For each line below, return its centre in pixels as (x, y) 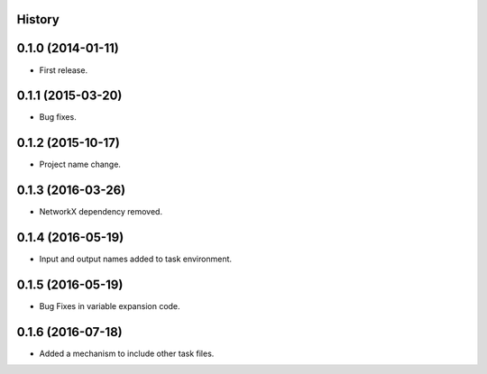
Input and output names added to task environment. (136, 259)
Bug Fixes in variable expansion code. (110, 306)
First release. (64, 70)
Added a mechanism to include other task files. (127, 353)
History (38, 19)
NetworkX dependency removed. (101, 212)
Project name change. (80, 164)
